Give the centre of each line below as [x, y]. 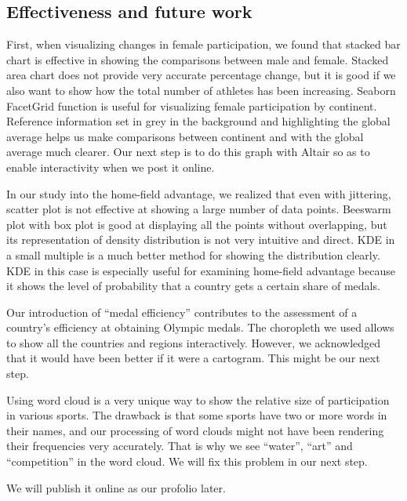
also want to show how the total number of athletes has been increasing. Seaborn [201, 90]
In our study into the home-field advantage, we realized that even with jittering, [199, 193]
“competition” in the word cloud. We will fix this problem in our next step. [187, 461]
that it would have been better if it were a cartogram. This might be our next [193, 358]
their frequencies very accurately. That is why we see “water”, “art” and [180, 446]
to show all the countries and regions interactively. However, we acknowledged [194, 342]
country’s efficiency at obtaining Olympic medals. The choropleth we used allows [200, 327]
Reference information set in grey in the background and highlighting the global [198, 121]
